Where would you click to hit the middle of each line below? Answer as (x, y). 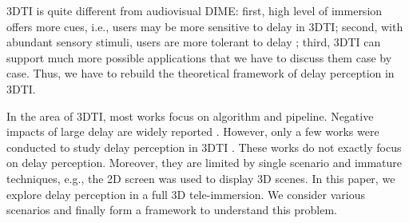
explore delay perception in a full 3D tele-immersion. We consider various (186, 194)
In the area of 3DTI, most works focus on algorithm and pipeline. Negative (190, 115)
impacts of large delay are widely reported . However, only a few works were (193, 131)
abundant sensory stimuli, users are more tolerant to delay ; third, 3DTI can (194, 42)
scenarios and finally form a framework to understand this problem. (172, 210)
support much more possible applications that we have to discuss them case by (199, 57)
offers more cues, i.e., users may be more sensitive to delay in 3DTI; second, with (205, 26)
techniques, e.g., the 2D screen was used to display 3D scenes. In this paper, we (201, 178)
